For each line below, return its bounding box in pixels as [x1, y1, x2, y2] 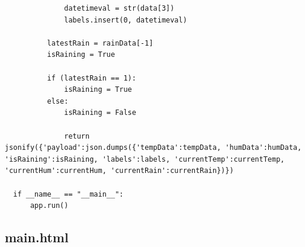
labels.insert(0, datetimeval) [64, 15, 187, 24]
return [64, 131, 90, 140]
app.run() [30, 201, 69, 210]
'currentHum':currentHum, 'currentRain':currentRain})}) [5, 166, 234, 175]
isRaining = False [64, 108, 136, 117]
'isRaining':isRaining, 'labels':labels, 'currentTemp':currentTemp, [5, 155, 285, 163]
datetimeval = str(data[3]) [64, 4, 175, 12]
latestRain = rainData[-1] [47, 39, 153, 47]
